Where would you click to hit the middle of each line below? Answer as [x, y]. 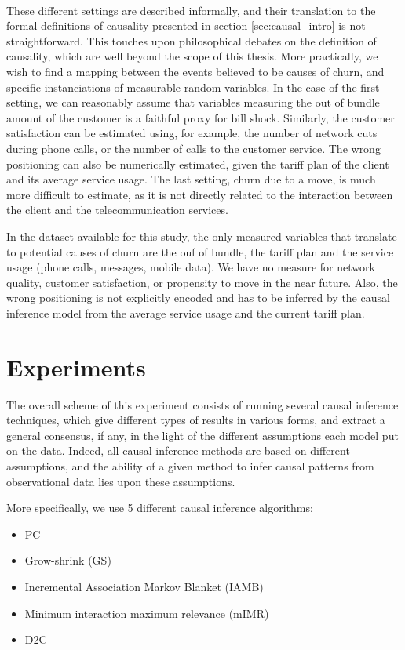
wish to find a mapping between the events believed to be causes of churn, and [195, 71]
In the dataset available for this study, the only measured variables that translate [202, 236]
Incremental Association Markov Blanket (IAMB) [144, 586]
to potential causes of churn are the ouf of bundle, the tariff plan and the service [200, 251]
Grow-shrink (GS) [68, 560]
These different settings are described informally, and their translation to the [191, 10]
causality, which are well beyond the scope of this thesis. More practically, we [192, 56]
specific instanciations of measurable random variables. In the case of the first [193, 87]
